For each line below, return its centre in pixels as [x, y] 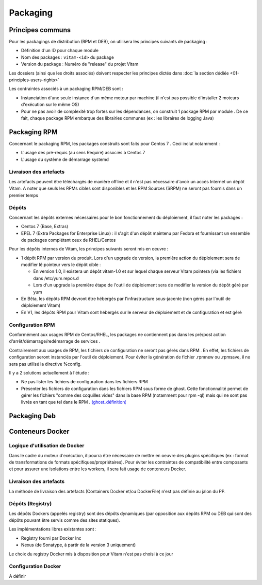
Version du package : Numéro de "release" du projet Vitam [80, 64]
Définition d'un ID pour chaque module [60, 51]
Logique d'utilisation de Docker [47, 446]
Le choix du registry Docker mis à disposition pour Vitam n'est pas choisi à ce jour [91, 554]
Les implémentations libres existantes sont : [53, 529]
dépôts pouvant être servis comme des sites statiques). [65, 520]
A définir [17, 576]
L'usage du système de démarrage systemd [65, 159]
